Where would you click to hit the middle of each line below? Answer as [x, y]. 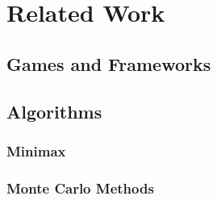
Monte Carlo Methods [80, 187]
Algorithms [54, 111]
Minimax [36, 150]
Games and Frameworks [109, 63]
